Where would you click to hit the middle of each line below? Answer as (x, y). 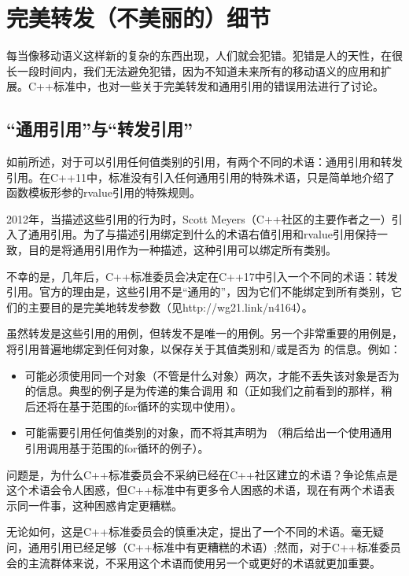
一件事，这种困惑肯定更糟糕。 (105, 505)
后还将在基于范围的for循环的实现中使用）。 (133, 406)
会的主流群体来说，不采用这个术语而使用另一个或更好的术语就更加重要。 (193, 562)
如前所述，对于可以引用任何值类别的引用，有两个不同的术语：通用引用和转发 (204, 162)
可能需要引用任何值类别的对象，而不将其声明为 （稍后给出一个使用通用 (208, 432)
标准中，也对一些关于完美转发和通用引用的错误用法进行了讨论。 (218, 86)
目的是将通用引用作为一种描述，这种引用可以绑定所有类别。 (182, 250)
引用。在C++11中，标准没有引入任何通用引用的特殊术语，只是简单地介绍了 (201, 177)
